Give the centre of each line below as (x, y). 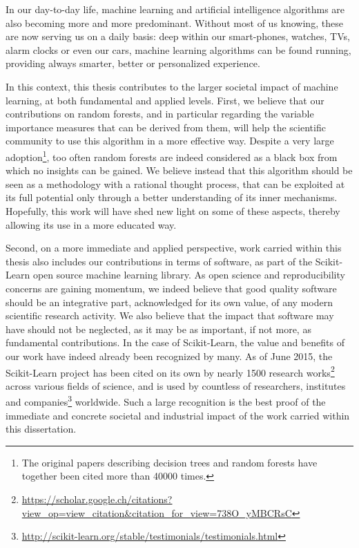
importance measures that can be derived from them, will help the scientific (166, 127)
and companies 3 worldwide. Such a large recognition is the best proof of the (166, 400)
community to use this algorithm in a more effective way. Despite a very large (170, 141)
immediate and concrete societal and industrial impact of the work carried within (178, 415)
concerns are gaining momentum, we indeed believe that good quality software (171, 288)
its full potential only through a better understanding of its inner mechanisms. (172, 197)
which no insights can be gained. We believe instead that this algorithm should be (179, 170)
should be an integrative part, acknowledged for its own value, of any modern (169, 302)
